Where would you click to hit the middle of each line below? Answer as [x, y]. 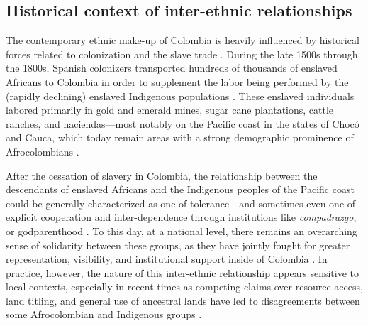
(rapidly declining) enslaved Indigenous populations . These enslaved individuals [180, 96]
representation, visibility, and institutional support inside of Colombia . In [167, 259]
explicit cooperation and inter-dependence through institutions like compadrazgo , [181, 217]
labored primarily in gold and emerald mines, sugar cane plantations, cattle [170, 110]
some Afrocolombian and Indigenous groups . [104, 314]
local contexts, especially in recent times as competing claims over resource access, [184, 287]
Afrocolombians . [43, 151]
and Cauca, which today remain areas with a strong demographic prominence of [180, 137]
